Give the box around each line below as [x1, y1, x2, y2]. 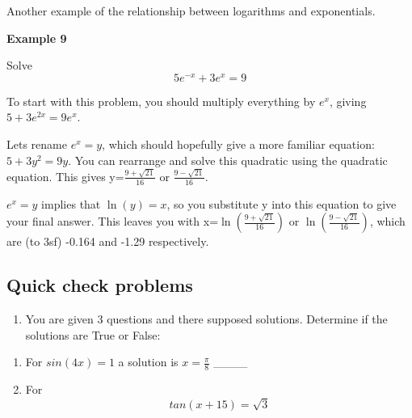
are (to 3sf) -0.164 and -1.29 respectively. [6, 233, 209, 250]
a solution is [118, 353, 179, 370]
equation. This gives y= [6, 167, 124, 184]
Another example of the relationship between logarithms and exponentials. [6, 2, 376, 19]
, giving [329, 92, 367, 109]
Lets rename [6, 136, 67, 153]
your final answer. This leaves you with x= [6, 213, 219, 230]
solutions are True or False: [25, 326, 161, 343]
